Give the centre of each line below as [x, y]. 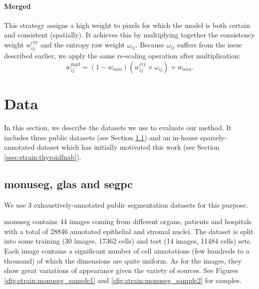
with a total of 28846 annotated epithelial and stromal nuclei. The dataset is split [129, 231]
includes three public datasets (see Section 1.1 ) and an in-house [101, 137]
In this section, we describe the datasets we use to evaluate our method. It [118, 128]
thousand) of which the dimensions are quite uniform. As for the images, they [123, 260]
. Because [150, 44]
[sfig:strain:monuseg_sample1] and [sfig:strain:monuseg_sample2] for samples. [123, 280]
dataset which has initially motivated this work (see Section [128, 147]
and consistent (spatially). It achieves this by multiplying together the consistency [129, 35]
